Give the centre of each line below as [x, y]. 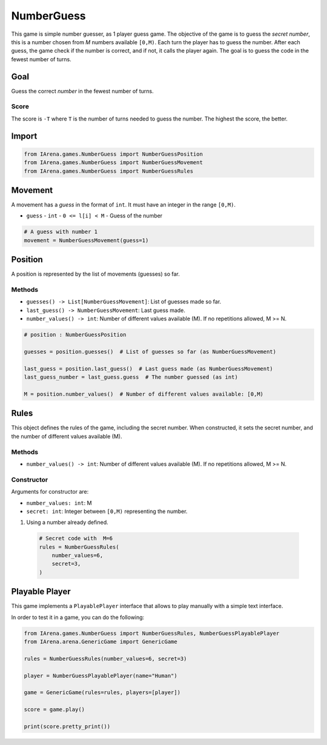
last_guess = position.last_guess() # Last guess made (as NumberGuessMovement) [149, 369]
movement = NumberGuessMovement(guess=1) [86, 240]
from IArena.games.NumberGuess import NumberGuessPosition [113, 154]
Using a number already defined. [67, 522]
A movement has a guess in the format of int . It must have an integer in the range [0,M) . [124, 205]
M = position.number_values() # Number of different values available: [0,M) [144, 394]
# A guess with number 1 [61, 232]
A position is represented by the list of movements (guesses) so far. [95, 274]
